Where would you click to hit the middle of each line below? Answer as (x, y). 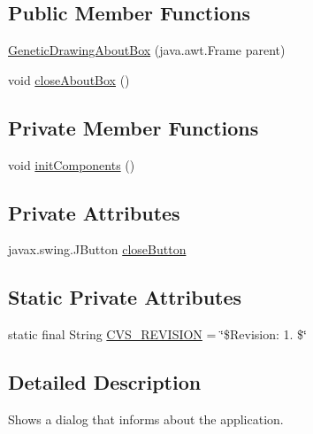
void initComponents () (72, 164)
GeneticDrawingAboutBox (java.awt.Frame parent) (147, 50)
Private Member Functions (134, 127)
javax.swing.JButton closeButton (97, 249)
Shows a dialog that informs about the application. (146, 418)
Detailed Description (105, 382)
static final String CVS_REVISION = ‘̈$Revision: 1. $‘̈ (157, 334)
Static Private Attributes (125, 297)
